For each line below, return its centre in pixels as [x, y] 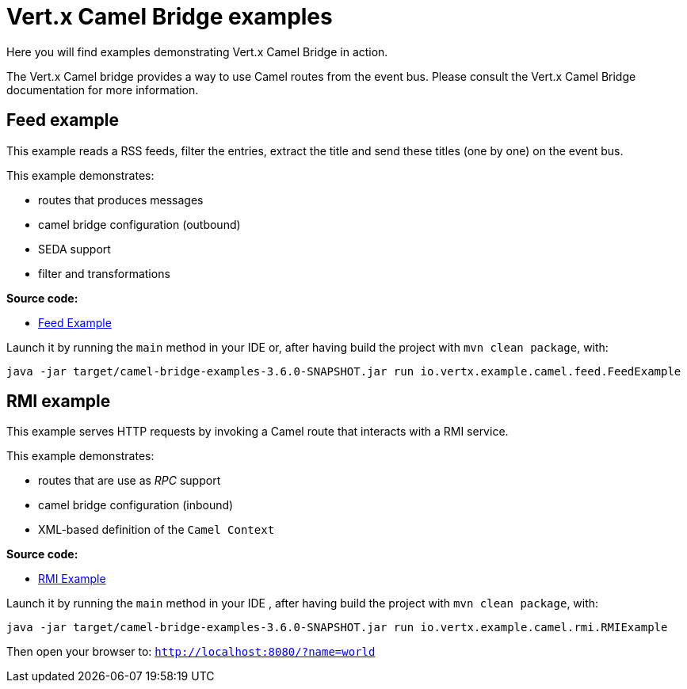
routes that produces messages [121, 200]
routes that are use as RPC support [130, 481]
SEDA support [74, 249]
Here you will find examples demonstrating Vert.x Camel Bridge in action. [197, 51]
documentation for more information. [103, 89]
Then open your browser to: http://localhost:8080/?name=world [191, 652]
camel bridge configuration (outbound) [139, 224]
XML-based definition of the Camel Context [156, 530]
